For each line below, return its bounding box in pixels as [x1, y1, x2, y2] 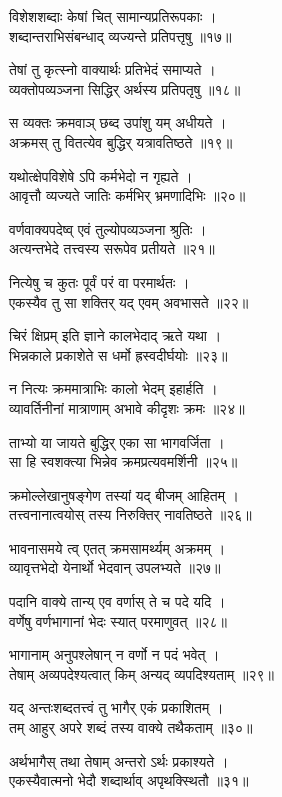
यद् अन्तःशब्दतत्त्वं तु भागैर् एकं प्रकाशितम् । [9, 697, 224, 718]
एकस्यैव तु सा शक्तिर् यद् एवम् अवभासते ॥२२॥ [9, 291, 249, 312]
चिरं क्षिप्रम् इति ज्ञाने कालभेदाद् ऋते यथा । [9, 325, 222, 346]
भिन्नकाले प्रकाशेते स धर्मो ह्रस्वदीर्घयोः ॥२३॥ [9, 344, 228, 365]
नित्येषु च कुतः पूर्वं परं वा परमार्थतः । [9, 271, 190, 292]
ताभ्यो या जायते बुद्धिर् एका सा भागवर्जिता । [9, 431, 225, 452]
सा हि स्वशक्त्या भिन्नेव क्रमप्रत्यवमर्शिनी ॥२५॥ [9, 451, 238, 472]
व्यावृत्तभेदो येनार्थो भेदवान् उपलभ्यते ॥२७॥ [9, 557, 221, 578]
